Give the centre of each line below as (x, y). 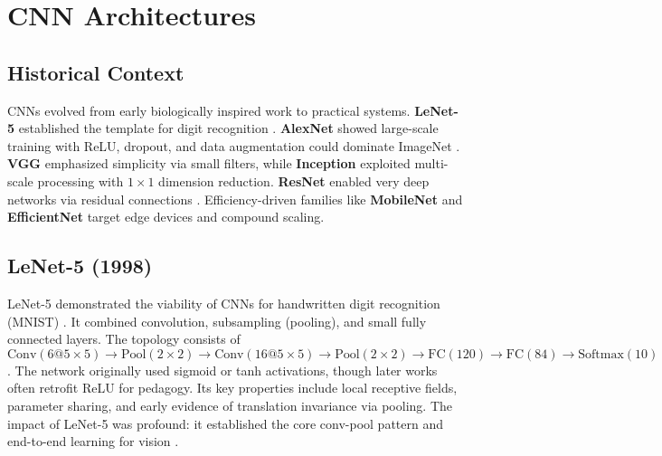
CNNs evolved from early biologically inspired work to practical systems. (209, 110)
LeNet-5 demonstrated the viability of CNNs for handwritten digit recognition (224, 303)
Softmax (601, 354)
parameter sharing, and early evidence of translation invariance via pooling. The (230, 405)
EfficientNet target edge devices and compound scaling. (166, 217)
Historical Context (96, 72)
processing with (80, 180)
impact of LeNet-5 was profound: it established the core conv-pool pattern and (225, 423)
